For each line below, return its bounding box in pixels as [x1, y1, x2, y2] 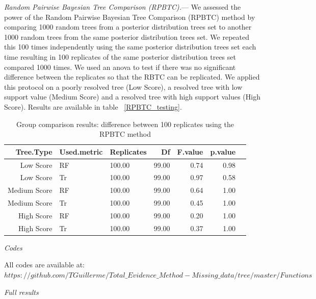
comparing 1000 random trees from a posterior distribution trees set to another [4, 21, 252, 32]
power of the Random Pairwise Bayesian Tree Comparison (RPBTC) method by [4, 11, 255, 22]
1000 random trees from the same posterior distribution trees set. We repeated [4, 31, 250, 42]
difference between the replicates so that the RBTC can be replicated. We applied [4, 71, 260, 82]
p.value [210, 146, 236, 157]
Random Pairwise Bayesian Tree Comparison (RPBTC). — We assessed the [4, 2, 241, 12]
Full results [4, 286, 39, 297]
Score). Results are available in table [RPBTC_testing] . [4, 101, 182, 112]
